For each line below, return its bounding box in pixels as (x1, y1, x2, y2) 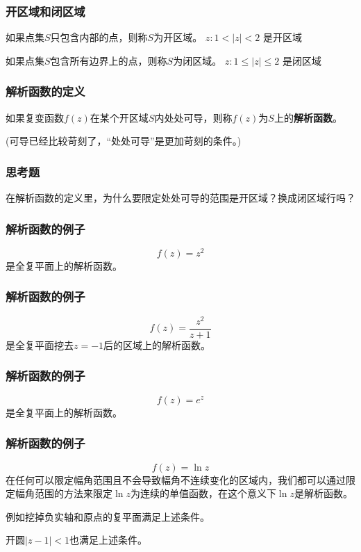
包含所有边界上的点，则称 (50, 53, 167, 67)
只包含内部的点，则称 (50, 30, 148, 44)
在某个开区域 (90, 110, 149, 124)
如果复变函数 (6, 110, 64, 124)
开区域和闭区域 (6, 2, 85, 19)
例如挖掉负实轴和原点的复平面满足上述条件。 (6, 509, 210, 523)
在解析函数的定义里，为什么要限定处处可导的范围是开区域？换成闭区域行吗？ (6, 190, 355, 205)
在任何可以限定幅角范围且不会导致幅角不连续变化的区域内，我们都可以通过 (6, 472, 346, 487)
